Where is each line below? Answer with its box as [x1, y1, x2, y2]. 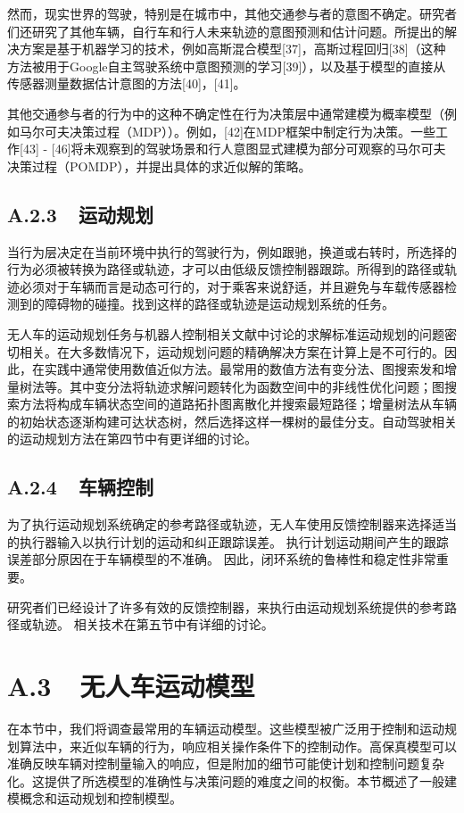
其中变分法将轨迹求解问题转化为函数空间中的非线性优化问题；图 [69, 377, 444, 395]
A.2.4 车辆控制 [7, 473, 153, 501]
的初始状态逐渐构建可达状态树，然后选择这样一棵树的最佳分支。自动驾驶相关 [7, 411, 457, 430]
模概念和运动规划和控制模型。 [7, 789, 182, 808]
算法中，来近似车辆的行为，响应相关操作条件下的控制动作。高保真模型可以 [19, 736, 457, 755]
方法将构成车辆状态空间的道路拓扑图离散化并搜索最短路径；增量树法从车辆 [19, 394, 457, 413]
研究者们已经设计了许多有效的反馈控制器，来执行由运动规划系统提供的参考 [7, 597, 444, 616]
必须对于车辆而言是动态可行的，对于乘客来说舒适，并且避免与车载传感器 [19, 277, 444, 295]
